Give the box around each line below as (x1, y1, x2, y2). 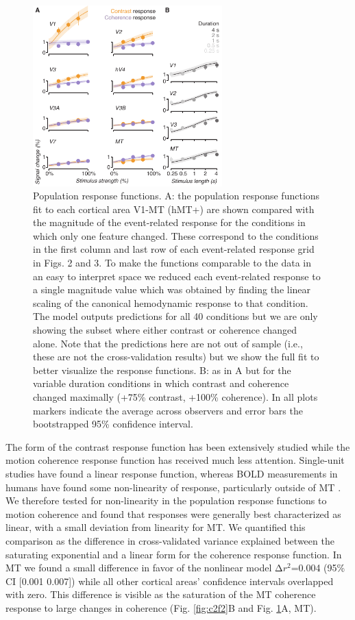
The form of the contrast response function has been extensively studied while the (5, 439, 350, 454)
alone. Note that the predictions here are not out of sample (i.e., (33, 336, 303, 350)
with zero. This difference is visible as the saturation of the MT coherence (5, 587, 316, 602)
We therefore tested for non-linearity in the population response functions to (5, 493, 327, 508)
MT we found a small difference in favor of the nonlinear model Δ (5, 560, 283, 575)
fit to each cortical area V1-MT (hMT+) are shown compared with (33, 201, 315, 216)
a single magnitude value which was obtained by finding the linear (33, 282, 311, 297)
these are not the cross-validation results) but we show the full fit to (33, 349, 319, 364)
